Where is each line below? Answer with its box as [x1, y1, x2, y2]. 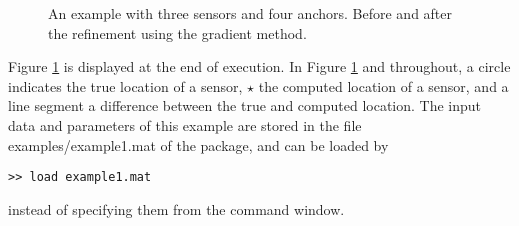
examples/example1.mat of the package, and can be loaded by [8, 134, 389, 155]
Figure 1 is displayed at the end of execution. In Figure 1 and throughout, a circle [8, 56, 511, 77]
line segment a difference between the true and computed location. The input [8, 95, 482, 116]
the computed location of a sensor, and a [258, 75, 509, 96]
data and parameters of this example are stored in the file [8, 114, 362, 135]
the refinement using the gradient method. [48, 22, 307, 43]
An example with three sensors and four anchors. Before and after [48, 3, 453, 23]
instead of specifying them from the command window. [8, 198, 345, 219]
